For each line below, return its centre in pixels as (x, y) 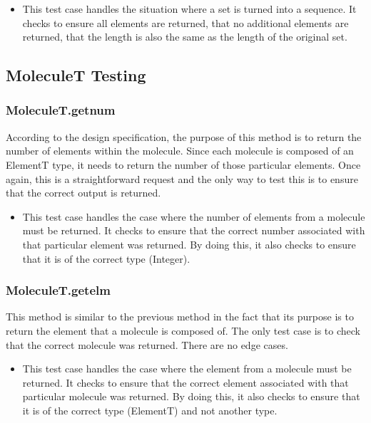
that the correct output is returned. (83, 193)
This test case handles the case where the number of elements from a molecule (194, 216)
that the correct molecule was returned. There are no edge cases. (147, 344)
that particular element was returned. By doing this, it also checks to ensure (189, 244)
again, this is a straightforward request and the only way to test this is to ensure (182, 178)
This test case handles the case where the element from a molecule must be (187, 369)
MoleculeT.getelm (58, 290)
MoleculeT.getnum (61, 110)
